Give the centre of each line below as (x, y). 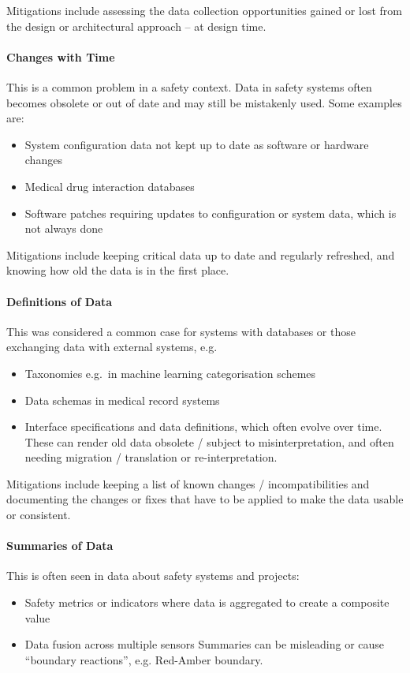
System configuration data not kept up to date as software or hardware (197, 144)
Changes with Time (61, 56)
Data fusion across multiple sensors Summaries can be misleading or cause (205, 644)
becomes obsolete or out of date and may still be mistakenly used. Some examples (204, 102)
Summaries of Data (60, 546)
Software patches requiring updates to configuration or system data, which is (211, 213)
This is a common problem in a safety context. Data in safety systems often (189, 86)
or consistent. (39, 515)
